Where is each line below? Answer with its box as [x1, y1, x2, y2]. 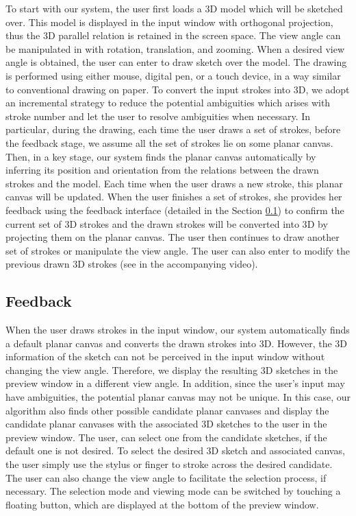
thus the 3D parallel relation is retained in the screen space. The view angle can [5, 28, 341, 43]
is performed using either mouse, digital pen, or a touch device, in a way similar [5, 68, 341, 82]
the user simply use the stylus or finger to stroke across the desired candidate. [5, 457, 333, 471]
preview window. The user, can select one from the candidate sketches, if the [5, 430, 327, 444]
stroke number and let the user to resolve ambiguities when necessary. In [5, 108, 311, 123]
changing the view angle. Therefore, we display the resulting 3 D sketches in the [5, 362, 338, 377]
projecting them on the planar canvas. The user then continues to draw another [5, 230, 340, 244]
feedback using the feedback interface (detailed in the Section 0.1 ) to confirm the [5, 202, 344, 217]
